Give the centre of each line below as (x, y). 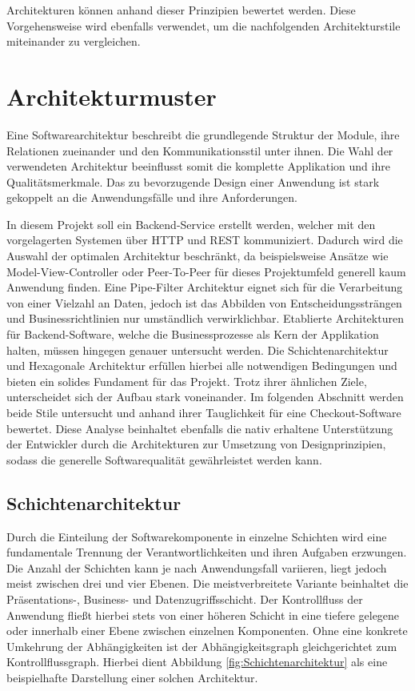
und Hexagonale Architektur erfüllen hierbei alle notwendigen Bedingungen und (202, 366)
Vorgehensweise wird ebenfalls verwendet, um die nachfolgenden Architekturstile (204, 25)
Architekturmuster (112, 96)
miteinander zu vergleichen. (74, 41)
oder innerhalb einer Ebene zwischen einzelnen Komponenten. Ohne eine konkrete (207, 631)
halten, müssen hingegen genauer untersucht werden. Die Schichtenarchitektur (198, 350)
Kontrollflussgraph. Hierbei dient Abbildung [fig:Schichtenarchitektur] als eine (197, 662)
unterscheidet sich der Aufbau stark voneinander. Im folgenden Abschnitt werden (205, 397)
